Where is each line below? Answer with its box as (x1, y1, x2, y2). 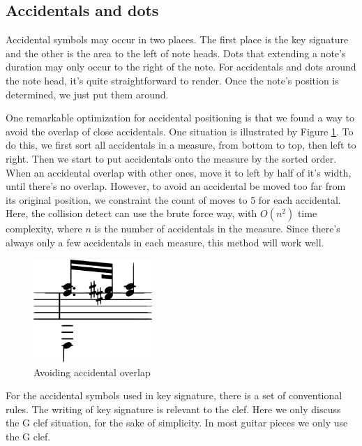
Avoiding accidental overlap (33, 364, 151, 379)
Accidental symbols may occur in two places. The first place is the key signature (6, 32, 349, 47)
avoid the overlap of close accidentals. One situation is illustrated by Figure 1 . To (6, 124, 354, 138)
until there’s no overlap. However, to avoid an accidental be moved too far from (6, 179, 346, 193)
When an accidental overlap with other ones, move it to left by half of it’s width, (6, 165, 352, 179)
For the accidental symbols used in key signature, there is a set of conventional (6, 388, 342, 403)
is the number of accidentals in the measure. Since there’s (94, 221, 340, 236)
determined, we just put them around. (6, 87, 169, 101)
